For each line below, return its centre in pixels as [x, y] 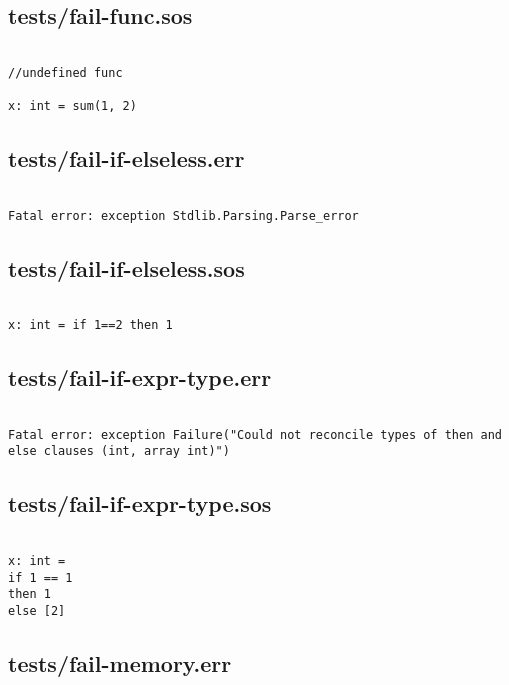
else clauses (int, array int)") [119, 451]
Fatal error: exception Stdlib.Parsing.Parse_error [183, 215]
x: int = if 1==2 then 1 [90, 325]
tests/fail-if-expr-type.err [140, 377]
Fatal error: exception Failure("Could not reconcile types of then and [255, 434]
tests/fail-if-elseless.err [126, 158]
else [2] [37, 610]
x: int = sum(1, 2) [72, 106]
